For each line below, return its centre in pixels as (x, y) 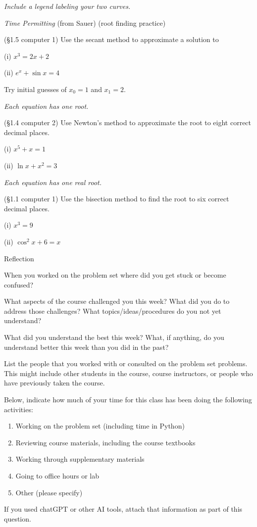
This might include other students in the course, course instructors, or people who (128, 373)
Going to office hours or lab (57, 476)
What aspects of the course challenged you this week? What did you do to (117, 301)
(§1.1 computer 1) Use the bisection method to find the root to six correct (117, 199)
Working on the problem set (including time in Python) (100, 426)
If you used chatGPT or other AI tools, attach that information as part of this (123, 509)
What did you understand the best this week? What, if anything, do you (114, 337)
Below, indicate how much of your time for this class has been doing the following (128, 400)
